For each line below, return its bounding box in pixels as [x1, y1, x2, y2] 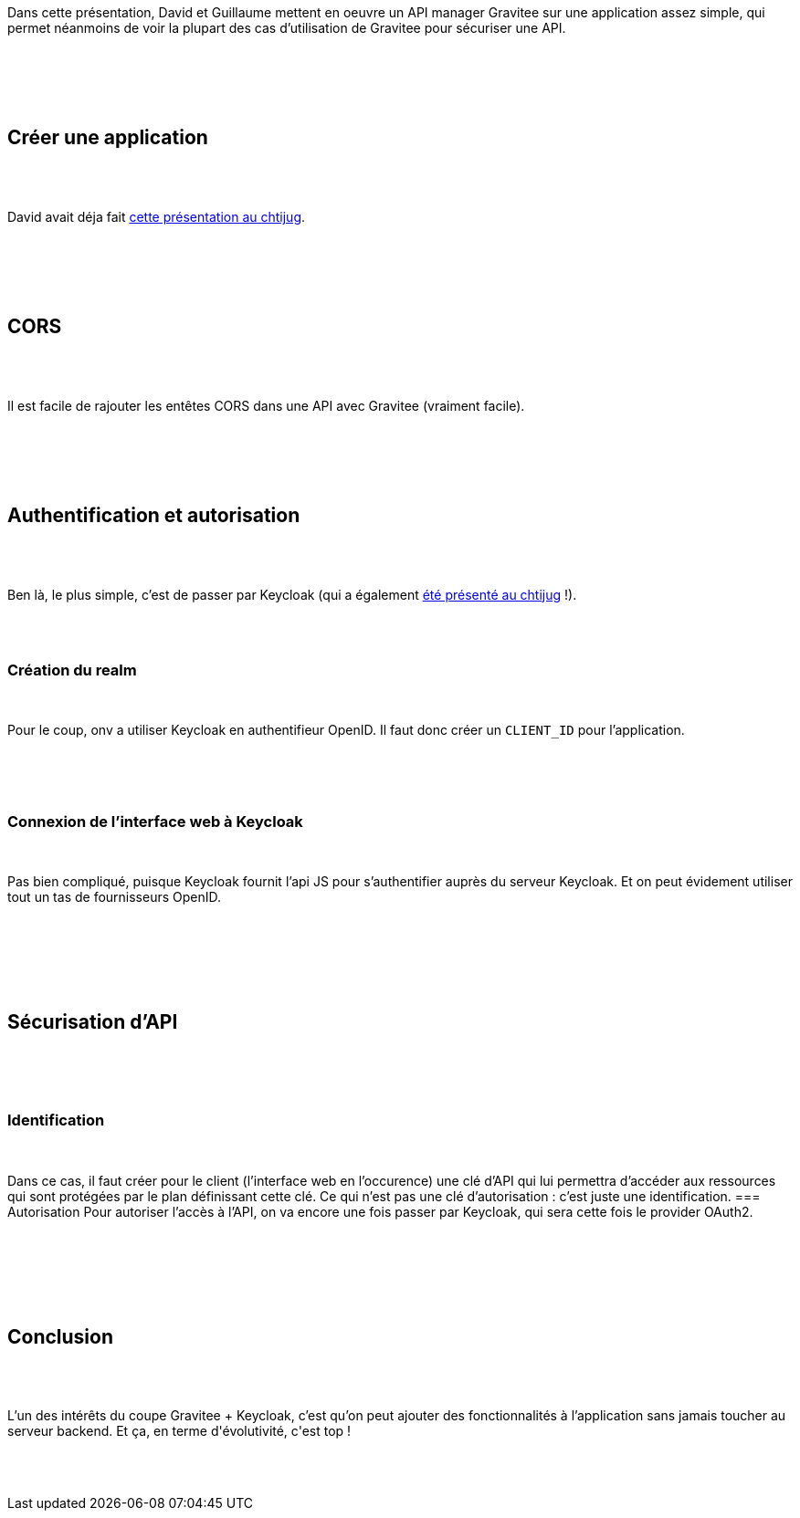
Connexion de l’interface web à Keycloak [7, 811, 303, 831]
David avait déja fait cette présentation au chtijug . [7, 208, 306, 225]
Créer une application [7, 126, 208, 150]
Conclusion [7, 1325, 114, 1349]
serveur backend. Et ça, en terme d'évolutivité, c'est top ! [7, 1423, 352, 1439]
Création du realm [7, 660, 137, 679]
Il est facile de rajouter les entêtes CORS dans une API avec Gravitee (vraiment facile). [7, 397, 525, 414]
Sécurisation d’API [7, 1010, 178, 1034]
